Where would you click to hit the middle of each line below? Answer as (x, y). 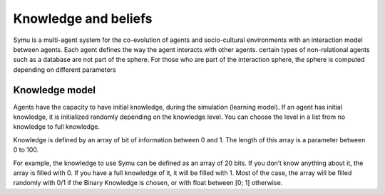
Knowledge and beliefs (83, 19)
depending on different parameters (65, 69)
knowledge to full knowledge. (56, 127)
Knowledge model (55, 90)
